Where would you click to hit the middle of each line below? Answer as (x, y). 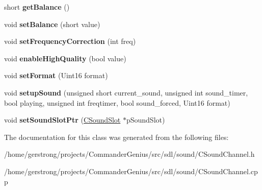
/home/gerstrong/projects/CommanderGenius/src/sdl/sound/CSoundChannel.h (129, 154)
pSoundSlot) (146, 120)
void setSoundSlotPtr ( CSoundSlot (62, 120)
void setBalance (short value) (52, 24)
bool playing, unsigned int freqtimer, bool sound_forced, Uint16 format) (117, 102)
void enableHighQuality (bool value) (65, 58)
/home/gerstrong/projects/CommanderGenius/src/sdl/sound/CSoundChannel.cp (131, 171)
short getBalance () (37, 7)
